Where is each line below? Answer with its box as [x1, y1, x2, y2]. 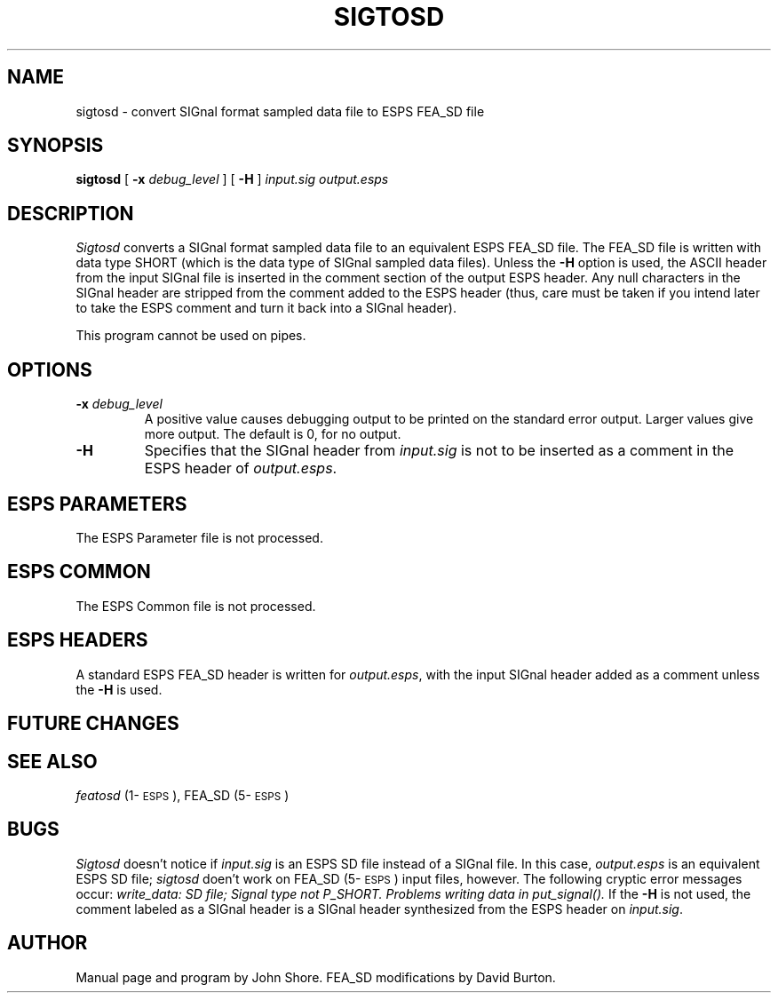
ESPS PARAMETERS [7, 492, 187, 515]
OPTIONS [7, 358, 92, 381]
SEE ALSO [7, 750, 98, 773]
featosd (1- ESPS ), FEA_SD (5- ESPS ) [75, 787, 290, 803]
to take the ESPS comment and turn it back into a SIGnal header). [75, 300, 456, 316]
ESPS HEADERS [7, 629, 148, 652]
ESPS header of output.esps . [144, 459, 337, 478]
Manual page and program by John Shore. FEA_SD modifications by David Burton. [75, 969, 556, 985]
